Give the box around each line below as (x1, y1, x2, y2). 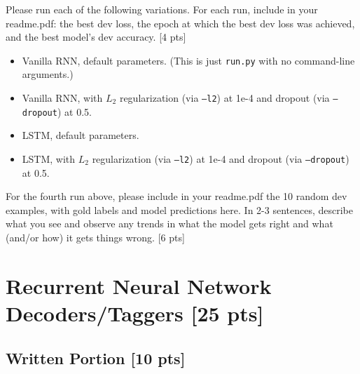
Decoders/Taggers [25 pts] (6, 298, 264, 327)
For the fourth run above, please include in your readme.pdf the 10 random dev (6, 189, 347, 203)
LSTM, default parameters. (22, 128, 139, 142)
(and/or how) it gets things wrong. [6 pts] (6, 229, 185, 244)
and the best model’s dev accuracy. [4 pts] (6, 29, 186, 44)
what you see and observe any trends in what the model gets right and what (6, 216, 333, 231)
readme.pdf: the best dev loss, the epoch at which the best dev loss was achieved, (6, 15, 355, 30)
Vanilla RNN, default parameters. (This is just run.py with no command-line (22, 53, 355, 67)
